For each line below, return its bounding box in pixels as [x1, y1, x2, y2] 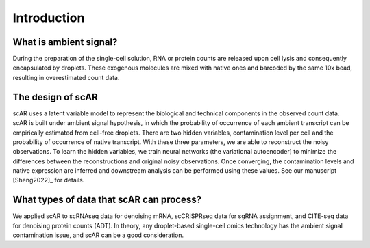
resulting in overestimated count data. [12, 73, 120, 81]
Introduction [12, 10, 85, 25]
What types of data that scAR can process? [12, 194, 202, 206]
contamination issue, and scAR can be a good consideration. [12, 231, 184, 239]
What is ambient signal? [12, 36, 118, 48]
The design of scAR [12, 91, 99, 102]
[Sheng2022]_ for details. [12, 176, 85, 184]
